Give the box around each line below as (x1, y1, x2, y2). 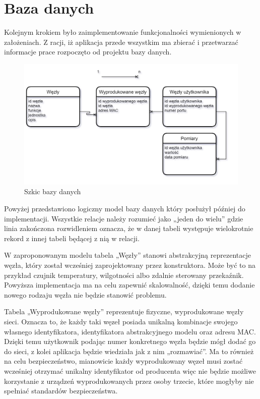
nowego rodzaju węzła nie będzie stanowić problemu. (4, 289, 167, 300)
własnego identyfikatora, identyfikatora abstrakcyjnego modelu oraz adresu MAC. (4, 326, 256, 336)
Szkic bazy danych (24, 186, 81, 197)
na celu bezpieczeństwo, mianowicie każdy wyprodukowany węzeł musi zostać (4, 356, 243, 366)
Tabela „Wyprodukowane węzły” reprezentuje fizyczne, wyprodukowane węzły (4, 306, 244, 317)
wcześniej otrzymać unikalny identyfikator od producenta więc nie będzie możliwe (4, 365, 256, 376)
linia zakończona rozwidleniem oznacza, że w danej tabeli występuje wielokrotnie (4, 223, 253, 234)
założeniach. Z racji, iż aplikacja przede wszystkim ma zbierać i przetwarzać (4, 36, 238, 47)
